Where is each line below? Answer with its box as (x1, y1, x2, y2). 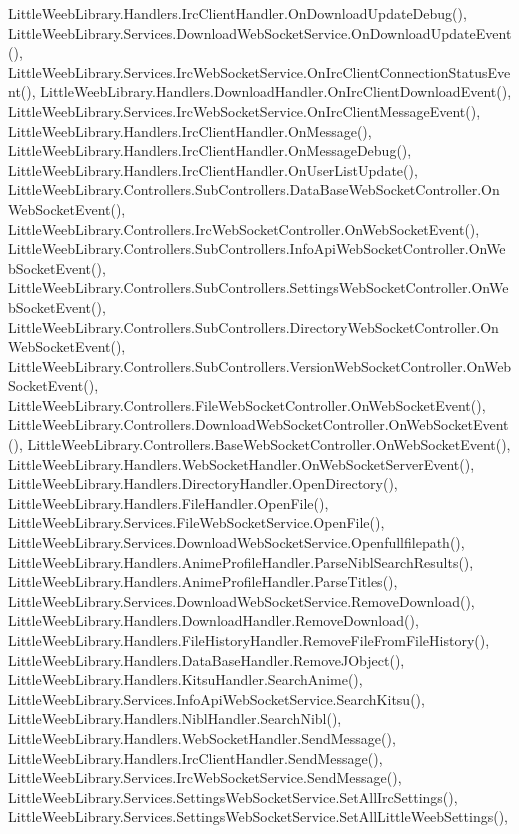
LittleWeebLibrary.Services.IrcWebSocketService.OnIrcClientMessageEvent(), (8, 100, 481, 121)
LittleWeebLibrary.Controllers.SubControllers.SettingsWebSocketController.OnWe (8, 277, 509, 298)
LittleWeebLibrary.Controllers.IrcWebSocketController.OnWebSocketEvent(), (8, 218, 480, 239)
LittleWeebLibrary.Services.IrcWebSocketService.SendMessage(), (8, 767, 402, 788)
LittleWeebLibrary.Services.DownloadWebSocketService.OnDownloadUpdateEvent (8, 22, 512, 43)
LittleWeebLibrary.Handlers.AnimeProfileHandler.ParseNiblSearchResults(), (8, 551, 474, 572)
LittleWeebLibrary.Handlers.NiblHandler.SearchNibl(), (8, 708, 342, 729)
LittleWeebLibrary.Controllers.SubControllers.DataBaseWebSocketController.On (8, 179, 500, 200)
